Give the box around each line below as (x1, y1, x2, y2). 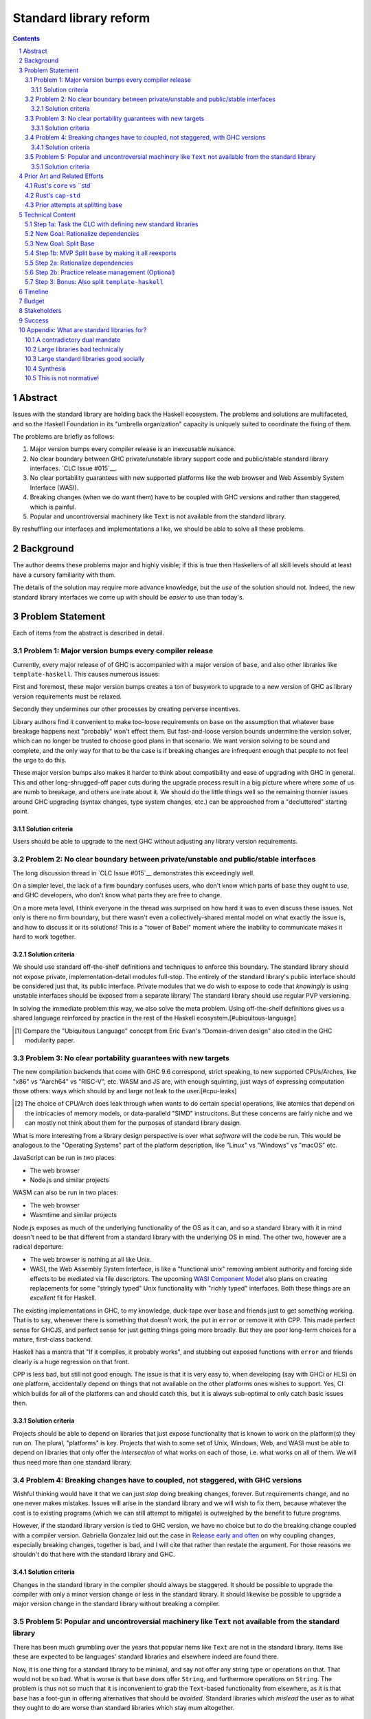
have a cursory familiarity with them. (12, 571, 116, 579)
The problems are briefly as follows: (12, 432, 115, 440)
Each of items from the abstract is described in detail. (12, 629, 164, 637)
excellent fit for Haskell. (30, 1293, 97, 1302)
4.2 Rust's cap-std (25, 191, 80, 199)
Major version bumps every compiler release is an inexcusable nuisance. (30, 445, 236, 453)
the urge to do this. (12, 756, 67, 765)
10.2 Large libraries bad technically (25, 345, 124, 353)
